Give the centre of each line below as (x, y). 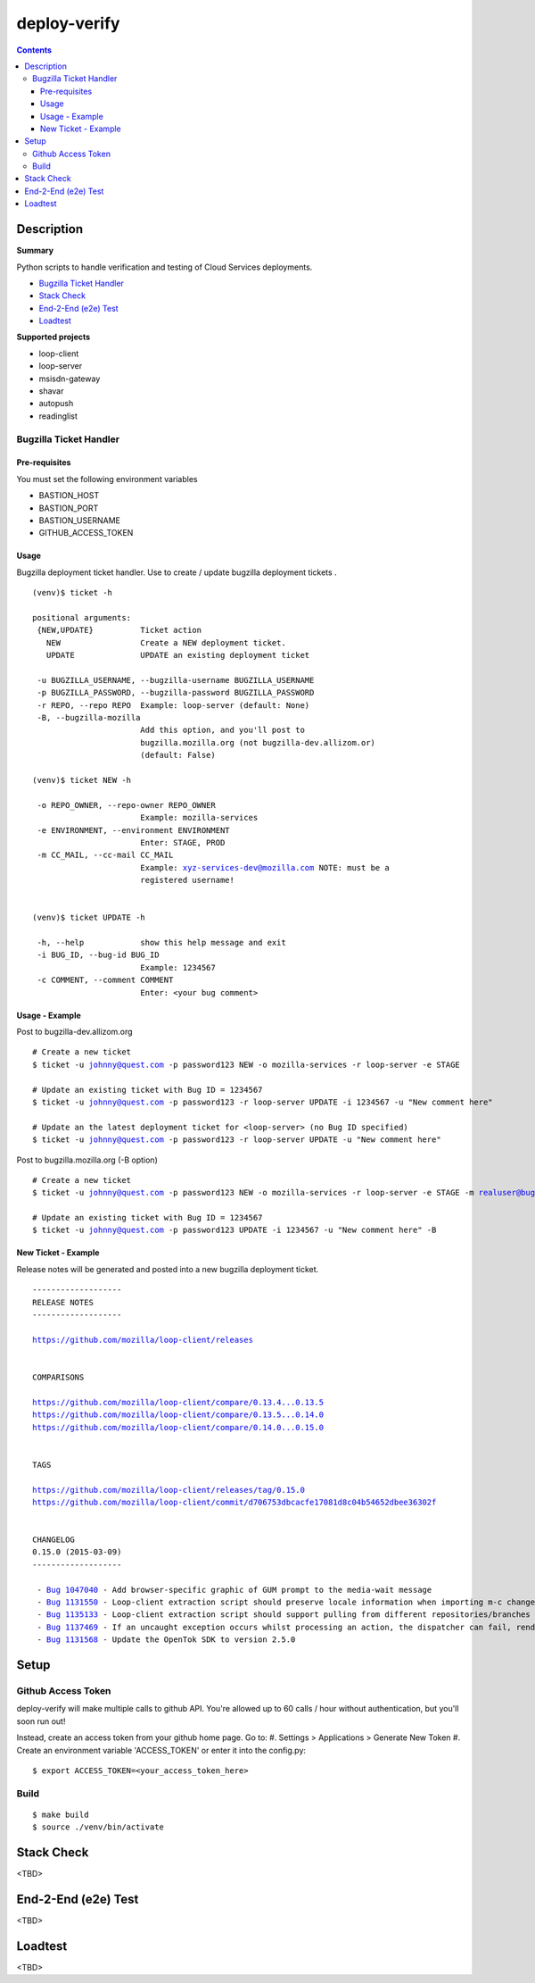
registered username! (187, 880)
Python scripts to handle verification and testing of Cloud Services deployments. (165, 267)
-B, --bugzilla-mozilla (89, 718)
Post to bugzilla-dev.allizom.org (74, 1032)
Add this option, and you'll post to (222, 730)
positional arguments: (82, 617)
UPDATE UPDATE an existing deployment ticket (178, 655)
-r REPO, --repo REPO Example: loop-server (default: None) (173, 705)
